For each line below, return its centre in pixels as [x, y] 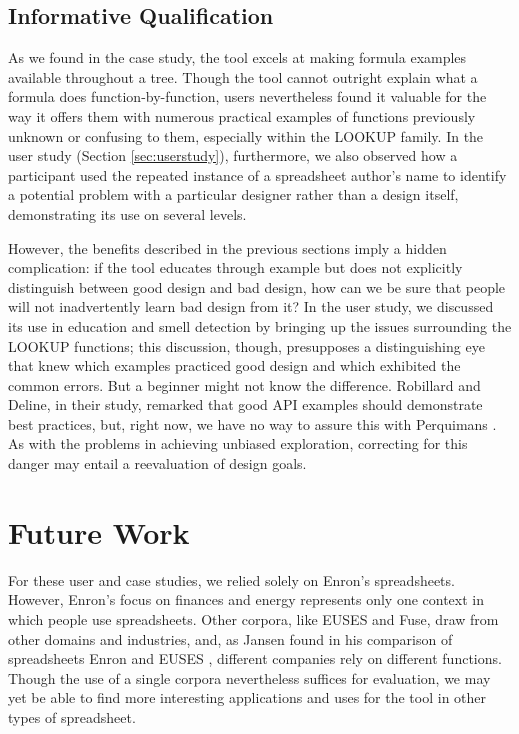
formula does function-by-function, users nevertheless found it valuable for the [247, 96]
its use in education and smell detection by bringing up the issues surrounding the [260, 325]
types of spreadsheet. [72, 716]
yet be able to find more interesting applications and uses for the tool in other [247, 697]
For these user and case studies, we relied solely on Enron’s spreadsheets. [231, 579]
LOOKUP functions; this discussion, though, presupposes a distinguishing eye [246, 345]
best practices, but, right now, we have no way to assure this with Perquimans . [252, 423]
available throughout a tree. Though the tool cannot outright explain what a [243, 76]
